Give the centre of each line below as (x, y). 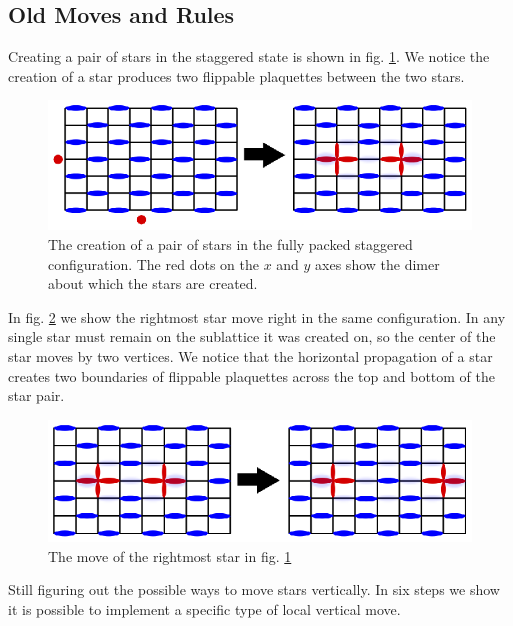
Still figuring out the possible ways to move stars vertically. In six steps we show (254, 589)
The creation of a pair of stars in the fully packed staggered (230, 244)
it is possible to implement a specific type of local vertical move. (204, 608)
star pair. (36, 395)
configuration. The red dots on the (153, 263)
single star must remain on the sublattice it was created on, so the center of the (252, 336)
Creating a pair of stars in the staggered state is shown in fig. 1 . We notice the (249, 56)
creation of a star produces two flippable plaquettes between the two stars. (236, 75)
